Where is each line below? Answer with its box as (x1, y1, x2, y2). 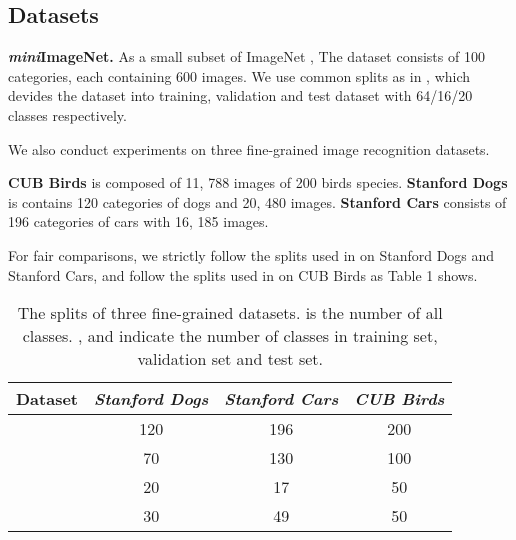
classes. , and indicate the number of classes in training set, (22, 324, 438, 348)
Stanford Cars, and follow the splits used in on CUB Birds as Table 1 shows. (8, 264, 478, 285)
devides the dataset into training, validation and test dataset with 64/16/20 (8, 85, 473, 106)
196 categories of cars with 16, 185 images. (8, 211, 269, 232)
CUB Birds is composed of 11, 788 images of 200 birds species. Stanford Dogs (8, 172, 508, 193)
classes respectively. (8, 104, 127, 125)
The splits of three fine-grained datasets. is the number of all (17, 301, 443, 325)
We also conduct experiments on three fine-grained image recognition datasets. (8, 138, 490, 159)
